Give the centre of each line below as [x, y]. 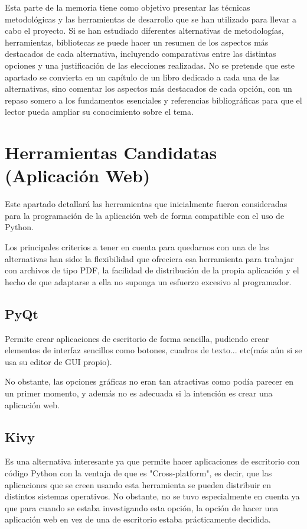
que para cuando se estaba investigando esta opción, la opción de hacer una [142, 507]
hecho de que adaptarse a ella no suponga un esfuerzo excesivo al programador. [148, 281]
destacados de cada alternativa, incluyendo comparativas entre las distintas [141, 54]
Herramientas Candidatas [111, 152]
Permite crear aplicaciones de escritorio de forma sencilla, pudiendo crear [137, 338]
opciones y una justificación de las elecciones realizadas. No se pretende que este [150, 65]
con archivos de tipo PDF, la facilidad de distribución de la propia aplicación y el [152, 270]
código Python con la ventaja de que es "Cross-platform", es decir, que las [138, 472]
